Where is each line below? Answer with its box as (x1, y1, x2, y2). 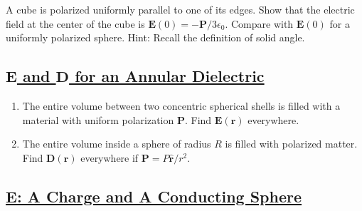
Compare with (230, 16, 294, 31)
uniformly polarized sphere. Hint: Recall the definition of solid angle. (6, 30, 305, 45)
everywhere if (80, 150, 139, 165)
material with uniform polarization (22, 112, 174, 127)
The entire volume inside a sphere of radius (22, 136, 211, 151)
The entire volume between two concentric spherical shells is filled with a (22, 98, 341, 113)
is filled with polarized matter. (225, 136, 358, 151)
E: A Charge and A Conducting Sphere (6, 185, 302, 207)
